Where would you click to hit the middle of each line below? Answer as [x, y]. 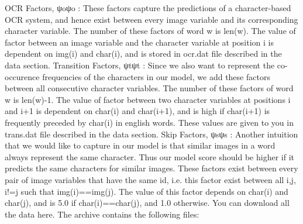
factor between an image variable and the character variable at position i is [139, 42]
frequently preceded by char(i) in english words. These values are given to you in [149, 122]
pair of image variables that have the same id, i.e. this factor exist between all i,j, [150, 179]
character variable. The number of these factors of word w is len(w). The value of [150, 31]
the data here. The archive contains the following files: [102, 214]
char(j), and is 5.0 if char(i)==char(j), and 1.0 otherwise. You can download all [147, 203]
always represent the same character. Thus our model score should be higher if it [149, 156]
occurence [22, 76]
